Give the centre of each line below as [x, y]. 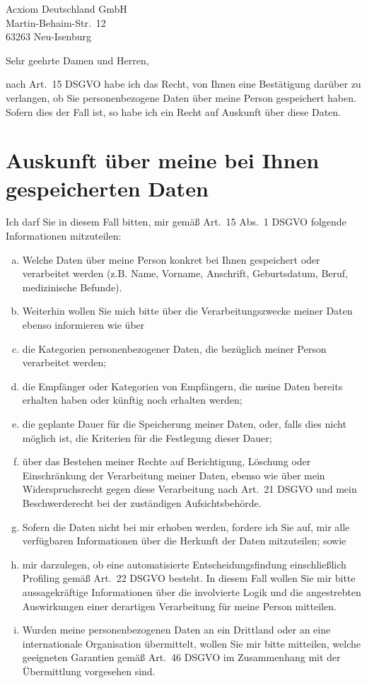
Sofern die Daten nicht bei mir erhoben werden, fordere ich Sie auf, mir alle [186, 526]
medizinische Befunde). [72, 287]
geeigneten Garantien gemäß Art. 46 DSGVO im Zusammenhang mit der [181, 657]
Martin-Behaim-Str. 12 [56, 22]
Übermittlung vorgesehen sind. [89, 671]
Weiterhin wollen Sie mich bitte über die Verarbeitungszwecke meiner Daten [187, 311]
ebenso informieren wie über [83, 325]
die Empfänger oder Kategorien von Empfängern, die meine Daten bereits [182, 386]
